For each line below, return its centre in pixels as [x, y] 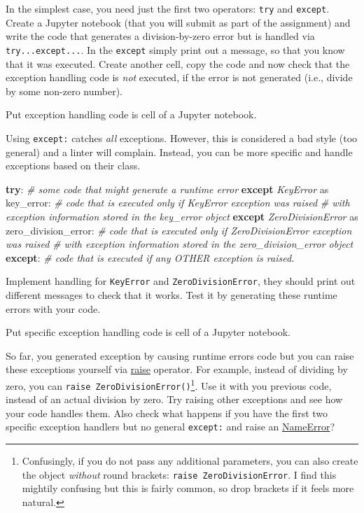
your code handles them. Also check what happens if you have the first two [167, 413]
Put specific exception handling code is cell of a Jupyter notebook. [148, 332]
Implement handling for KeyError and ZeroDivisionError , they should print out [181, 281]
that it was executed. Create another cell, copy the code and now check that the [178, 63]
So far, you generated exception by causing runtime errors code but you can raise [180, 355]
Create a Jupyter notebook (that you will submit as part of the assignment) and [178, 22]
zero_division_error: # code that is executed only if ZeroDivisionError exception [179, 230]
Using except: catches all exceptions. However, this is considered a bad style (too [182, 138]
